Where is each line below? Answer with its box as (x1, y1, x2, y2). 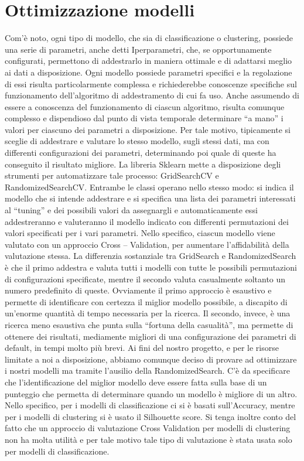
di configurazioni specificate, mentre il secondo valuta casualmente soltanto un (5, 272, 286, 285)
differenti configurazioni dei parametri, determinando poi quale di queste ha (5, 146, 276, 159)
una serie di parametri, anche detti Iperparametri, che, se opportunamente (5, 43, 272, 55)
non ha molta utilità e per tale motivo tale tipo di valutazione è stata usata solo (5, 433, 292, 445)
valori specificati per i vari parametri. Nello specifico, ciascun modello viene (5, 227, 275, 239)
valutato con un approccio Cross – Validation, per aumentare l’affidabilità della (5, 238, 289, 250)
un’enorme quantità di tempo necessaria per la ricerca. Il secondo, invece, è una (5, 307, 291, 319)
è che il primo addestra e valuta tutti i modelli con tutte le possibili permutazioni (5, 261, 297, 273)
